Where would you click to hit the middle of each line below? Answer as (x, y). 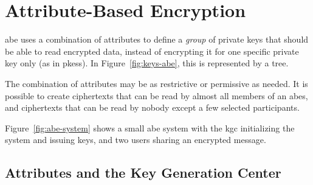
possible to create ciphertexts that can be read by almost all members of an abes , (156, 95)
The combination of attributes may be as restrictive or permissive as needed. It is (156, 83)
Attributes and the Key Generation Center (143, 173)
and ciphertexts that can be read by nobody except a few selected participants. (152, 107)
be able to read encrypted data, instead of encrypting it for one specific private (152, 51)
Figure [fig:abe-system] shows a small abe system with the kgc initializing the (150, 127)
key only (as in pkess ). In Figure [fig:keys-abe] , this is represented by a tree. (147, 63)
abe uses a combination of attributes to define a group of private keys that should (157, 39)
